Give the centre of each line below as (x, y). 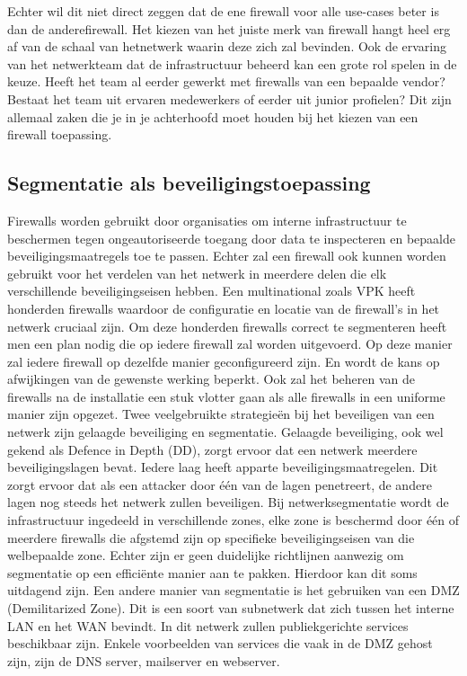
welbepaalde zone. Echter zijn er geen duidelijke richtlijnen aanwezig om (206, 555)
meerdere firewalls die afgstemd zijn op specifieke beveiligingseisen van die (211, 537)
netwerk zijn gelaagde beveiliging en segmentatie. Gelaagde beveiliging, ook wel (225, 432)
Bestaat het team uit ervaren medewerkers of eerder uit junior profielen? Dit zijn (229, 98)
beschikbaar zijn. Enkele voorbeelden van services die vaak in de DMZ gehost (220, 643)
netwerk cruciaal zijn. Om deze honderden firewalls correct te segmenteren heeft (227, 326)
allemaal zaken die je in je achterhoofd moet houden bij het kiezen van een (213, 116)
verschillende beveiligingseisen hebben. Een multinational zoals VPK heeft (211, 291)
